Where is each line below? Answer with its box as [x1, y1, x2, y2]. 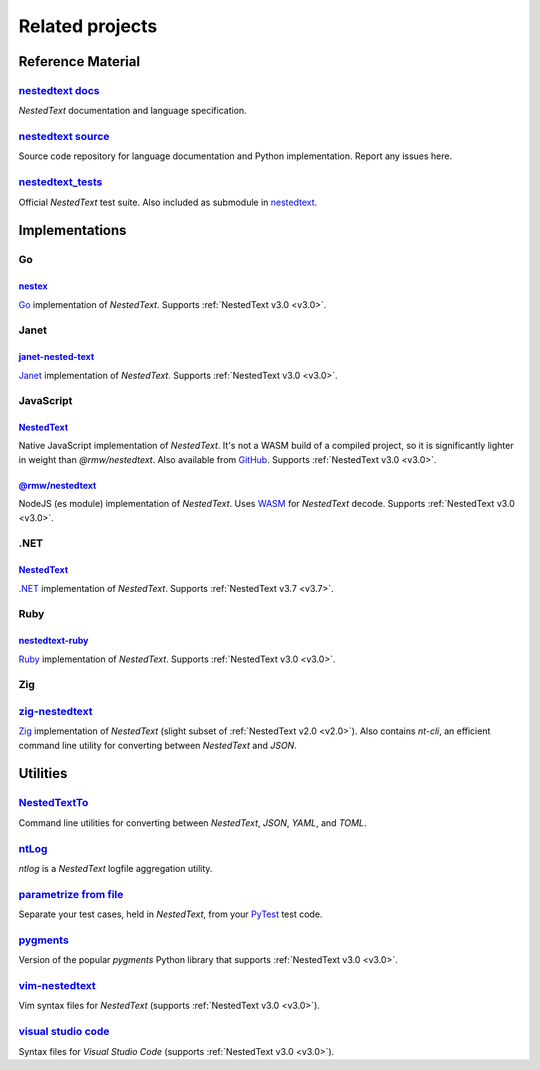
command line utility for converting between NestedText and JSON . [18, 739, 297, 751]
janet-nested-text [18, 351, 95, 363]
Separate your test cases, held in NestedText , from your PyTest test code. [18, 908, 323, 920]
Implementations [18, 222, 127, 239]
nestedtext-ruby [18, 635, 89, 647]
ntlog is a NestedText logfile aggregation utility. [18, 862, 213, 874]
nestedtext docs [18, 83, 100, 97]
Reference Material [18, 53, 140, 70]
